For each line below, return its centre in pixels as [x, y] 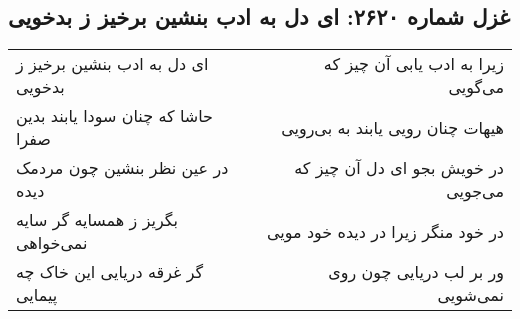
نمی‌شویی [470, 295]
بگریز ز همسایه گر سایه [97, 220]
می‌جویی [475, 191]
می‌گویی [476, 87]
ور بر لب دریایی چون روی [416, 272]
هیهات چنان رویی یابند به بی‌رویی [392, 127]
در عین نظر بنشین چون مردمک [122, 168]
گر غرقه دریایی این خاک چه [110, 272]
